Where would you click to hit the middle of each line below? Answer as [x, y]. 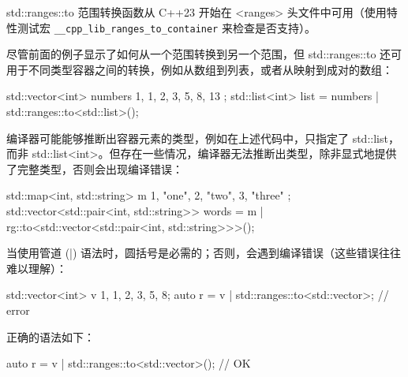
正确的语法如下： [51, 336]
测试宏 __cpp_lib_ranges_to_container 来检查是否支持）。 [166, 27]
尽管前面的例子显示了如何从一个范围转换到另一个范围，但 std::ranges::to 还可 [204, 54]
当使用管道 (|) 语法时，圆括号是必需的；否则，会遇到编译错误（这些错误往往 [204, 253]
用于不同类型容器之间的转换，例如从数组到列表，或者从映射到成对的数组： [200, 69]
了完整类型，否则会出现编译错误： [95, 168]
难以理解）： [37, 268]
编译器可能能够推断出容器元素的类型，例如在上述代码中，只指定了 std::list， [203, 138]
